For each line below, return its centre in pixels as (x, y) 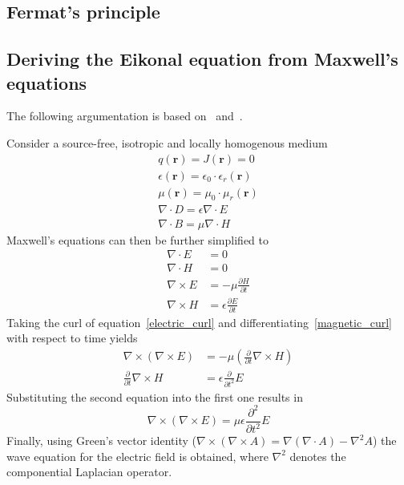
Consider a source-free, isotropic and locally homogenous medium (167, 142)
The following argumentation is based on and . (125, 116)
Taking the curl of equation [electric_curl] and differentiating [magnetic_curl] (199, 322)
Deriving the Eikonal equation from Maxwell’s (202, 59)
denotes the (318, 456)
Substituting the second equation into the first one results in (155, 396)
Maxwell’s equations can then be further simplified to (137, 239)
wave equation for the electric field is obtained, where (137, 456)
